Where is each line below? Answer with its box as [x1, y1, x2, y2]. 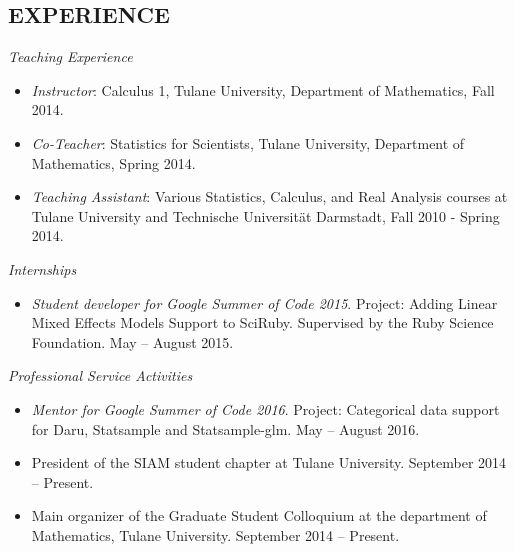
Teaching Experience [8, 46, 133, 67]
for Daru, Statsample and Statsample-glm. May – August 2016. [31, 418, 420, 439]
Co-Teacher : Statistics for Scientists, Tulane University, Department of [31, 132, 465, 153]
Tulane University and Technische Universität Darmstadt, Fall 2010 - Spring [31, 205, 500, 226]
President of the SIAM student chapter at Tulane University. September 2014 [31, 452, 507, 473]
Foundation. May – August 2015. [31, 331, 234, 352]
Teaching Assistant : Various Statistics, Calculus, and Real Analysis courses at [31, 186, 508, 207]
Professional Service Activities [8, 365, 193, 386]
